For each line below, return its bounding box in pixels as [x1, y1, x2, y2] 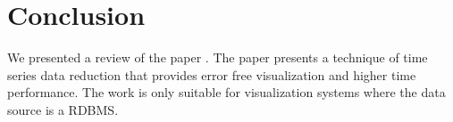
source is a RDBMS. [7, 100, 119, 118]
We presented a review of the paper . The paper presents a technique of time [7, 48, 428, 67]
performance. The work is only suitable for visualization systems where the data [7, 83, 446, 102]
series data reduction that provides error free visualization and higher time [7, 65, 416, 84]
